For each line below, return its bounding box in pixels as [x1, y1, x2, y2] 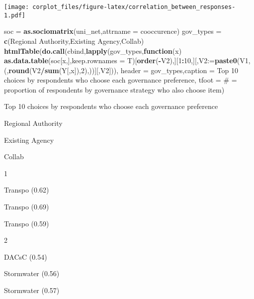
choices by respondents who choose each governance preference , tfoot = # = [4, 75, 237, 85]
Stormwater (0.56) [4, 268, 60, 279]
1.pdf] [4, 11, 25, 19]
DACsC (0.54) [4, 251, 47, 262]
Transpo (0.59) [4, 218, 49, 228]
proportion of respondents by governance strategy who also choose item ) [4, 84, 225, 95]
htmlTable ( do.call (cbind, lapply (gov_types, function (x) [4, 45, 182, 56]
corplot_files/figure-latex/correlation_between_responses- [32, 3, 236, 10]
